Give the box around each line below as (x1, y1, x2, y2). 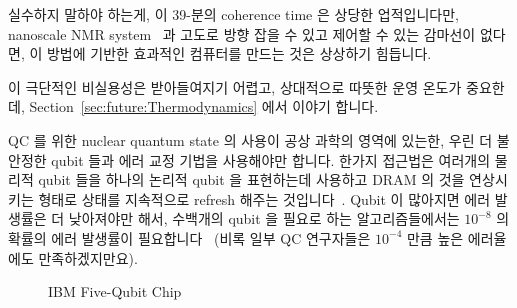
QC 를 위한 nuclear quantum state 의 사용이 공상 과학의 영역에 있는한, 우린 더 (8, 129, 493, 150)
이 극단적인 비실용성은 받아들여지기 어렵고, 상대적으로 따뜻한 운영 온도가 (8, 76, 462, 97)
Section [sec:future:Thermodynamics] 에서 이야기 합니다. (29, 96, 379, 117)
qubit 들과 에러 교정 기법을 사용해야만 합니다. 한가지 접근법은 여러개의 (51, 149, 491, 170)
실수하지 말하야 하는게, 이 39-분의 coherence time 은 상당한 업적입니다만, (8, 4, 459, 24)
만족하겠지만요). (38, 247, 138, 268)
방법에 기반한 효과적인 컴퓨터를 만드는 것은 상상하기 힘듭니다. (46, 43, 432, 64)
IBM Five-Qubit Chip (48, 281, 182, 302)
